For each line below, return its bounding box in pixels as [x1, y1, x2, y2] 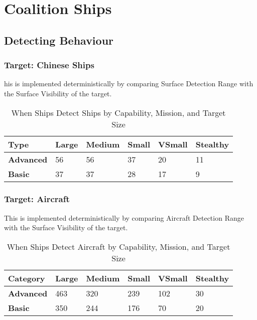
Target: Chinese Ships [4, 59, 94, 71]
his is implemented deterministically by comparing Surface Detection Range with [4, 78, 253, 89]
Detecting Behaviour [4, 32, 114, 48]
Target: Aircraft [4, 193, 70, 205]
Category [8, 272, 45, 284]
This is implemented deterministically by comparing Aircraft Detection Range [4, 212, 244, 223]
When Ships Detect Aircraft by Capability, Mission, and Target [7, 240, 230, 252]
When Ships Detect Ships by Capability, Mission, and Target [11, 106, 226, 118]
